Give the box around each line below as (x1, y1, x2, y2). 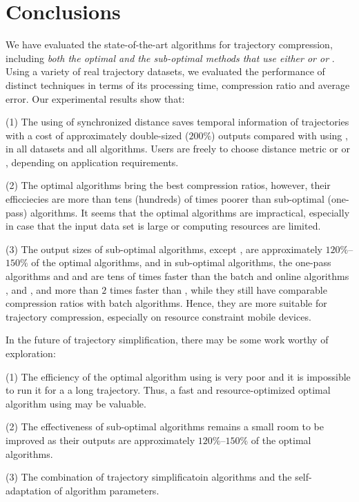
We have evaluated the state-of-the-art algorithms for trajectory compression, (6, 37, 333, 52)
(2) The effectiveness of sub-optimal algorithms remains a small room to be (6, 419, 324, 434)
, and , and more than (6, 282, 99, 297)
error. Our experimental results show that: (6, 91, 185, 106)
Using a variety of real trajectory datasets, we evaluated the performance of (6, 64, 325, 79)
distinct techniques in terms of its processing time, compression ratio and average (6, 77, 350, 92)
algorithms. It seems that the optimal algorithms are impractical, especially (30, 205, 350, 219)
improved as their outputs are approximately (6, 432, 195, 447)
